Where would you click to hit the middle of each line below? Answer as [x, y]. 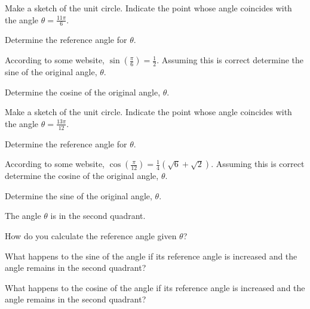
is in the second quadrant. [98, 216]
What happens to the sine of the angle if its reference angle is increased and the [151, 256]
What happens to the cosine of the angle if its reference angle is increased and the [155, 287]
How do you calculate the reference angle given [91, 236]
